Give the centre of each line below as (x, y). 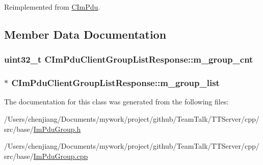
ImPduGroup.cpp (61, 156)
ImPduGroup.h (57, 129)
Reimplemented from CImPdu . (52, 7)
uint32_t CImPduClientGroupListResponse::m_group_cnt (129, 59)
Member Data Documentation (85, 34)
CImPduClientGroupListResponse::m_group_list (115, 83)
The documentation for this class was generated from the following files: (116, 102)
